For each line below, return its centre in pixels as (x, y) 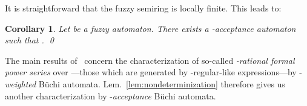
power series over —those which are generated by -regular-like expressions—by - (154, 72)
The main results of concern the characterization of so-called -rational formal (150, 60)
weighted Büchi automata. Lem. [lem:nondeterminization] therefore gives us (145, 83)
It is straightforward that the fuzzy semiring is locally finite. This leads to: (143, 8)
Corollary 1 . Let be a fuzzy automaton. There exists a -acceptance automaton (150, 28)
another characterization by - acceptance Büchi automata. (111, 95)
